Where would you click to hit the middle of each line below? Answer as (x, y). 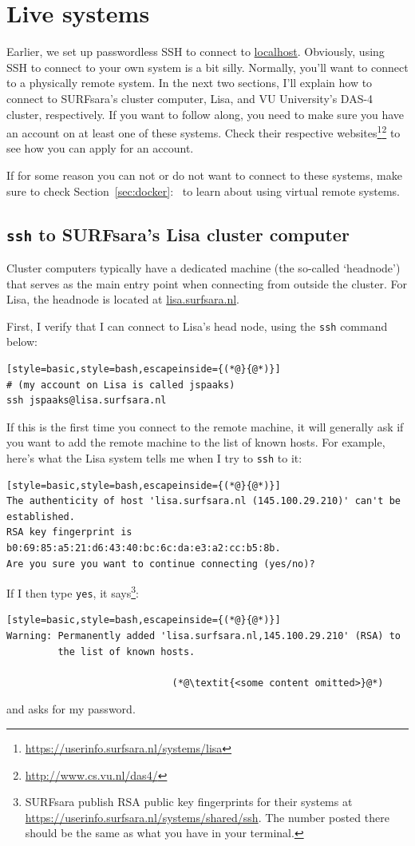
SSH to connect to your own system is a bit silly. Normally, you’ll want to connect (207, 67)
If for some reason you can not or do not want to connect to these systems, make (204, 175)
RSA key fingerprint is (69, 532)
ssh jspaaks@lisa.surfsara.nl (87, 401)
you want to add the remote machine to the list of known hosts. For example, (196, 442)
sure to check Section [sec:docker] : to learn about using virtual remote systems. (203, 191)
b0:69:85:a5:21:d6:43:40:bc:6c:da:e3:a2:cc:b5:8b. (144, 548)
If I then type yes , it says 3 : (73, 592)
